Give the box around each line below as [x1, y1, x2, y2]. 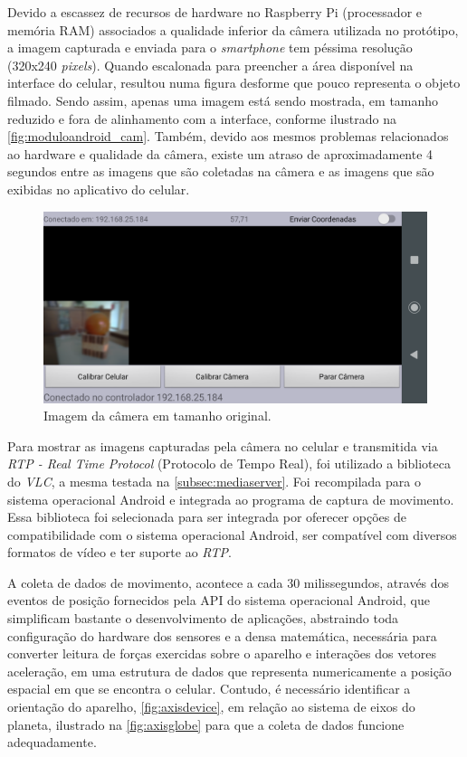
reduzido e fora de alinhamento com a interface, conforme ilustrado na [7, 109, 396, 128]
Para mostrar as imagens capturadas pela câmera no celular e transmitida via [7, 436, 438, 455]
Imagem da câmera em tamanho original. [43, 406, 272, 425]
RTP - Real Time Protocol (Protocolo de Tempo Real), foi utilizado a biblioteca [7, 454, 451, 473]
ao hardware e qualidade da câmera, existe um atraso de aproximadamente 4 [7, 144, 434, 163]
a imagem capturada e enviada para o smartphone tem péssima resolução [7, 38, 413, 57]
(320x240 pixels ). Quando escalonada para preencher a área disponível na [7, 55, 414, 74]
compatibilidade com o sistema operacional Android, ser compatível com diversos [7, 525, 457, 544]
